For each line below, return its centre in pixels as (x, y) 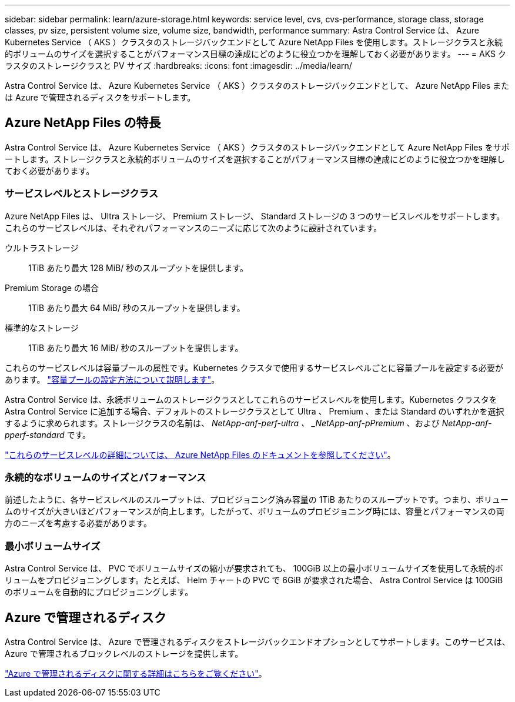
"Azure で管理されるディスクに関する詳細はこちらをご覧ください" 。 (136, 673)
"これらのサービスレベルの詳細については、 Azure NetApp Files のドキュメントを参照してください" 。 (200, 454)
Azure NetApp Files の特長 (83, 123)
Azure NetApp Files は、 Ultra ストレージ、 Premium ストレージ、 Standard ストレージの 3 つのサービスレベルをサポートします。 (255, 216)
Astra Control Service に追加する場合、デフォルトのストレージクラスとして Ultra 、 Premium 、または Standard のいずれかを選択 (255, 411)
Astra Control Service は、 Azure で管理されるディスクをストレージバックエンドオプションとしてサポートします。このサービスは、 (257, 641)
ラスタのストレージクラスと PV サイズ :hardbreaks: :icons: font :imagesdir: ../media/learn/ (178, 66)
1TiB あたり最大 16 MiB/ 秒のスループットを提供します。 (136, 347)
